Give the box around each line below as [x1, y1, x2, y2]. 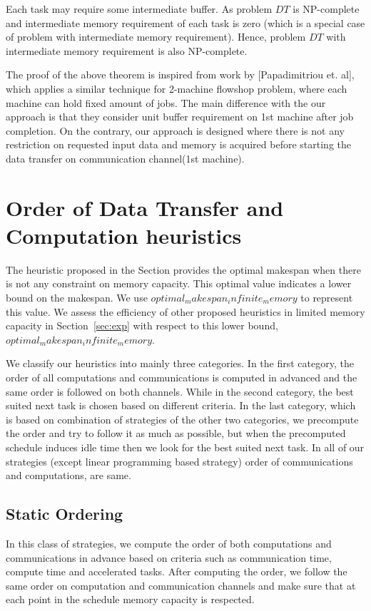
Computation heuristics [6, 220, 242, 250]
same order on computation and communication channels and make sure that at [6, 577, 356, 592]
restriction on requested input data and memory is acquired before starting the [6, 137, 351, 152]
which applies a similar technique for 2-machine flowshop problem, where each [6, 81, 347, 96]
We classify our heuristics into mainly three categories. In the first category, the [6, 356, 354, 371]
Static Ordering [6, 503, 123, 525]
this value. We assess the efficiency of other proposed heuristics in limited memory [6, 304, 365, 319]
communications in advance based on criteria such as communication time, [6, 550, 332, 565]
